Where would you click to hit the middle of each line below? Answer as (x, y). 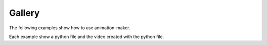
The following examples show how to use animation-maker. (70, 28)
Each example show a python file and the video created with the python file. (87, 37)
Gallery (24, 13)
